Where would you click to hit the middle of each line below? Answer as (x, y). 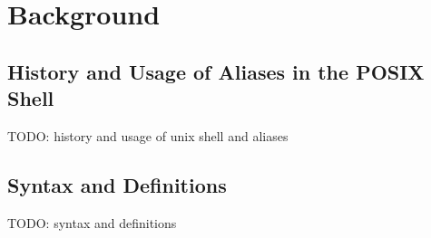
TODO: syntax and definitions (92, 222)
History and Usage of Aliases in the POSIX (216, 71)
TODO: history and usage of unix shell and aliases (148, 135)
